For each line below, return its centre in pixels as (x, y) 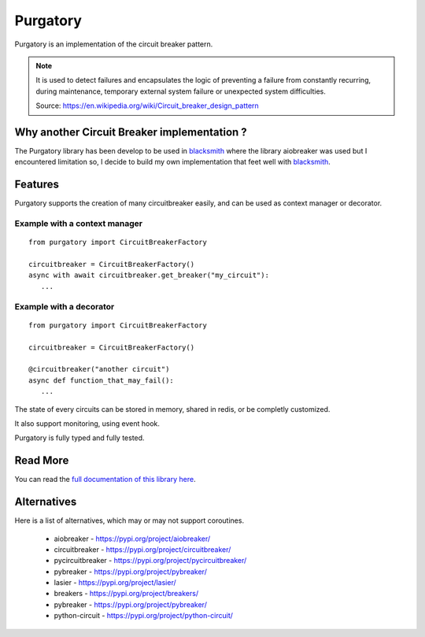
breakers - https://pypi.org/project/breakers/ (126, 594)
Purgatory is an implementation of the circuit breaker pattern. (114, 44)
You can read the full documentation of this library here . (105, 480)
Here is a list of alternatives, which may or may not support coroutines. (129, 520)
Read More (42, 461)
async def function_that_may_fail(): (102, 380)
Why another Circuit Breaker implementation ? (131, 132)
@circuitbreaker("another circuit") (99, 369)
